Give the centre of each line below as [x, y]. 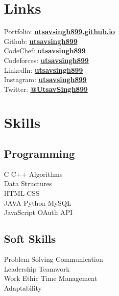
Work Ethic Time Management [51, 278]
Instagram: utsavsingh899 [45, 79]
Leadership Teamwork [37, 268]
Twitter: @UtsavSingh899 [46, 89]
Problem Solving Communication [54, 259]
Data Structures [28, 183]
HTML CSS [22, 193]
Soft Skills [30, 239]
